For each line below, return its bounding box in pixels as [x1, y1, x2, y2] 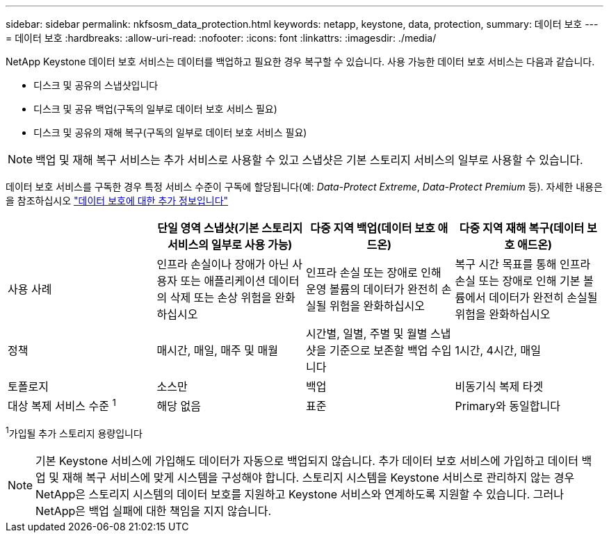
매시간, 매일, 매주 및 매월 [156, 343, 278, 357]
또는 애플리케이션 [180, 274, 266, 288]
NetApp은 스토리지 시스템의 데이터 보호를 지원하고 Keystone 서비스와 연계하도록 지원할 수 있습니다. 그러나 [35, 487, 565, 501]
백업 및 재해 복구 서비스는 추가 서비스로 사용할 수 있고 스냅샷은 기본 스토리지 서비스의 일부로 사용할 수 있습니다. [35, 153, 583, 167]
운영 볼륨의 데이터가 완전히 [306, 282, 439, 296]
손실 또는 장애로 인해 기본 [455, 274, 580, 288]
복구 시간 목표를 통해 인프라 [455, 257, 591, 271]
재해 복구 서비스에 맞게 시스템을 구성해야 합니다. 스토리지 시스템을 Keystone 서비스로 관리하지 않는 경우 [62, 470, 575, 484]
